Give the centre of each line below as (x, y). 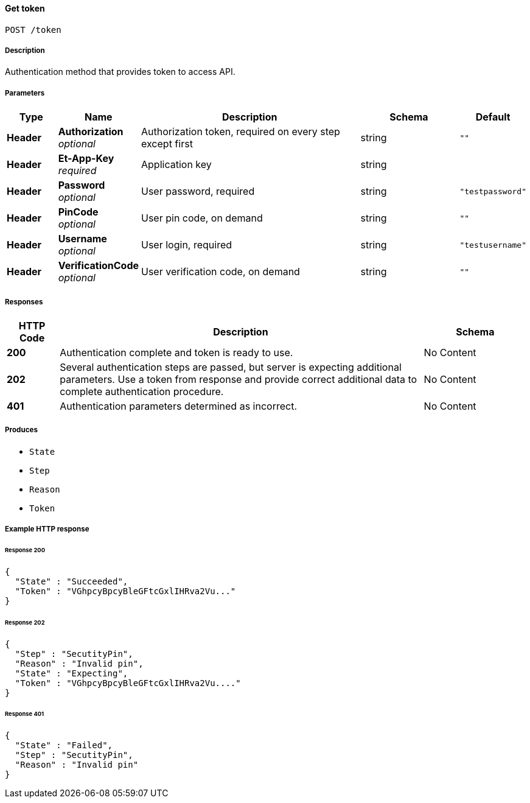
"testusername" (493, 245)
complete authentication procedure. (142, 391)
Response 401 (25, 714)
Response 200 (25, 550)
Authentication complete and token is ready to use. (176, 352)
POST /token (33, 30)
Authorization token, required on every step (241, 132)
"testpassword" (493, 191)
